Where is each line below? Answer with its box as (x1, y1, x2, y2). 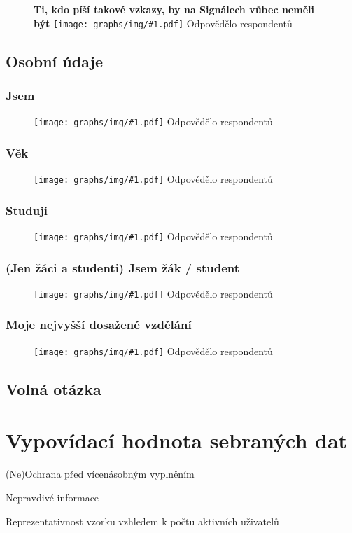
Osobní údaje (6, 50, 104, 71)
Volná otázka (6, 378, 101, 399)
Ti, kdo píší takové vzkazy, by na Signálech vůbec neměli (34, 2, 314, 16)
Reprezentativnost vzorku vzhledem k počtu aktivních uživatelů (6, 513, 279, 528)
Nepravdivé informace (6, 490, 99, 504)
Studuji (6, 201, 48, 219)
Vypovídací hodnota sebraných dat (6, 426, 348, 455)
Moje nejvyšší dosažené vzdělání (6, 316, 192, 333)
